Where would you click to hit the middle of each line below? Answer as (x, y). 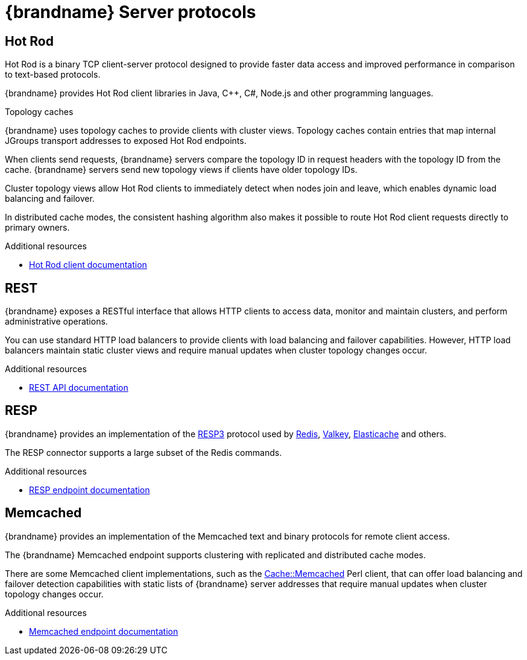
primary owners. (37, 228)
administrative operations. (56, 322)
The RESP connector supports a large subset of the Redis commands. (144, 452)
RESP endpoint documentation (90, 490)
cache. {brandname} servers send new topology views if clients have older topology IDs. (181, 170)
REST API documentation (79, 388)
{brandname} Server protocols (131, 12)
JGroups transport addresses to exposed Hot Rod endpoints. (126, 141)
